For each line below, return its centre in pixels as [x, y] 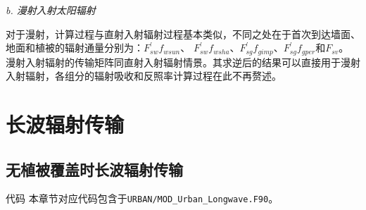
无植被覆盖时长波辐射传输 [94, 169]
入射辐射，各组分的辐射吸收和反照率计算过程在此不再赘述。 [144, 76]
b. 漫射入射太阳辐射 [51, 10]
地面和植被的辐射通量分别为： [75, 48]
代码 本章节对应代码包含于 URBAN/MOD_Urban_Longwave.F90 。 [142, 198]
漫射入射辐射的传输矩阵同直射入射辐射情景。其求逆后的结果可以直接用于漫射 [183, 62]
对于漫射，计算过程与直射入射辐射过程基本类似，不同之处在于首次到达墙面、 [183, 33]
